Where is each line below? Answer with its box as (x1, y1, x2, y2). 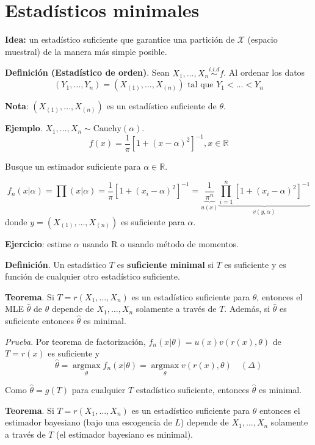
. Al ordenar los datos (223, 66, 305, 79)
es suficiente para (120, 215, 185, 228)
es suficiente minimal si (117, 258, 214, 270)
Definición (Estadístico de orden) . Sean (5, 66, 170, 79)
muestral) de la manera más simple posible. (5, 45, 167, 57)
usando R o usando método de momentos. (82, 237, 239, 250)
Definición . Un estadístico (5, 258, 107, 270)
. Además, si (224, 302, 270, 315)
